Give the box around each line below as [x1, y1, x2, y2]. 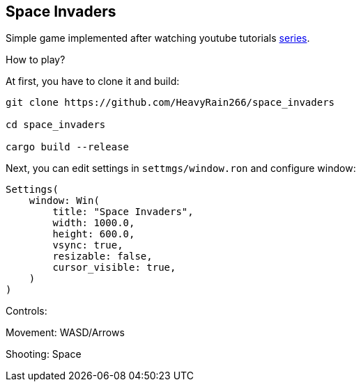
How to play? [6, 54, 66, 66]
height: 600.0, [52, 228, 135, 240]
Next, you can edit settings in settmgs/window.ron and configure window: [6, 162, 356, 175]
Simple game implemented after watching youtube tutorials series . [6, 32, 310, 45]
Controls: [6, 305, 47, 317]
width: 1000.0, [52, 217, 135, 229]
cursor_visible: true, [52, 262, 176, 274]
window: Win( [29, 195, 100, 207]
